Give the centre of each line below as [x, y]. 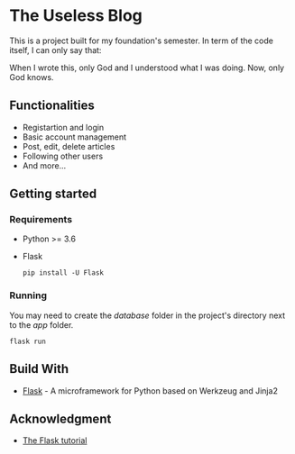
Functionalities [52, 106]
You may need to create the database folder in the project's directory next [147, 315]
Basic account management [74, 137]
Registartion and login [63, 127]
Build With [39, 369]
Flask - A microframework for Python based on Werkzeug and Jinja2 [150, 390]
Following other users [63, 156]
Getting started [53, 194]
